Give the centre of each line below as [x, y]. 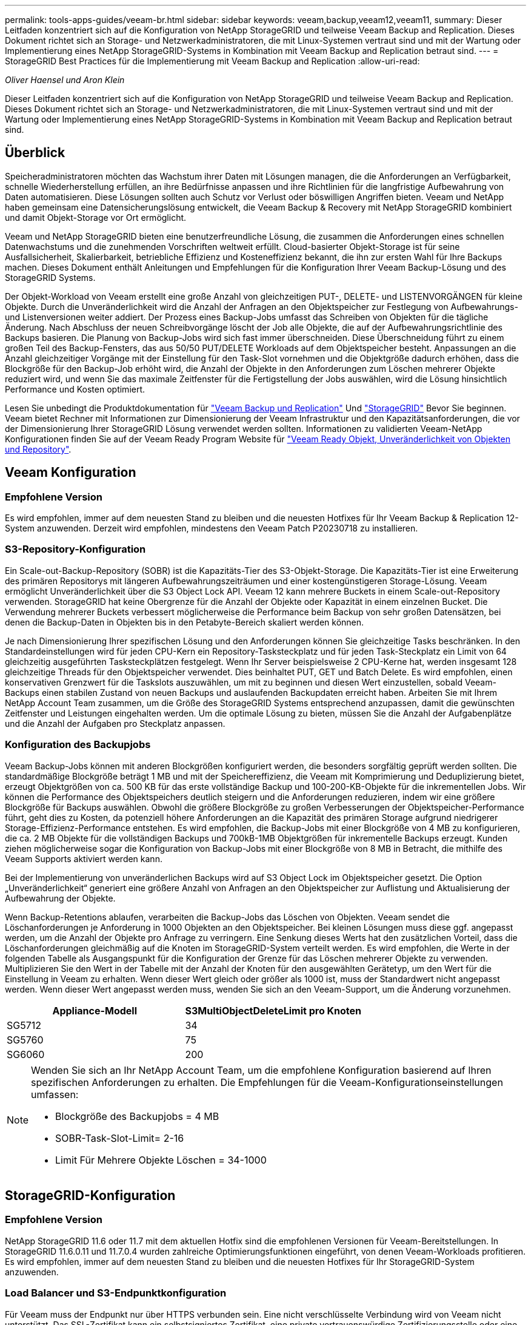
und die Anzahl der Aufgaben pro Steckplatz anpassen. [115, 723]
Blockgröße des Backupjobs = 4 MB [137, 1116]
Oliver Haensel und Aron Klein [65, 80]
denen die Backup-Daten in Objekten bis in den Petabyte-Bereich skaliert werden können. [185, 622]
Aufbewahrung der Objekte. [60, 898]
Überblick [35, 153]
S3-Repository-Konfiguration [75, 549]
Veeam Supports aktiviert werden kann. [84, 858]
